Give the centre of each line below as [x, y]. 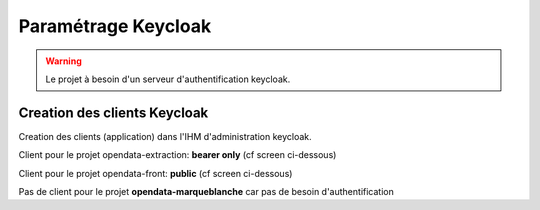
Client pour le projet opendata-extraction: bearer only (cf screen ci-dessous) [177, 155]
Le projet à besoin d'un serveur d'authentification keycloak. [168, 79]
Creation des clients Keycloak [113, 112]
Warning [63, 61]
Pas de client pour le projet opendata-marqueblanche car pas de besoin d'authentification [206, 192]
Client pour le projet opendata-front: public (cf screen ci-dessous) [155, 173]
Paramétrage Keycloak [115, 26]
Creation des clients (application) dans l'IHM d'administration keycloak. [165, 136]
